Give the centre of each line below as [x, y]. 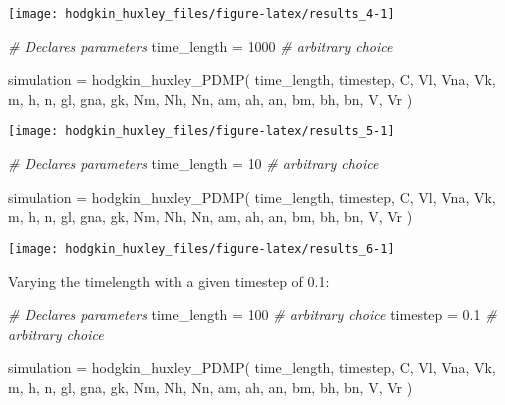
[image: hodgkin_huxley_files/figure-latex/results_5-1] [201, 131]
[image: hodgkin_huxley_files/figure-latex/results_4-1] [201, 14]
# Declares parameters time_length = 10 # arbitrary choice [193, 163]
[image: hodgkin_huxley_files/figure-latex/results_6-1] [201, 248]
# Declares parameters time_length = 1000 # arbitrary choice [200, 45]
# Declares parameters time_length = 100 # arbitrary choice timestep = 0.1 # [252, 314]
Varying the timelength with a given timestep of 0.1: [169, 280]
